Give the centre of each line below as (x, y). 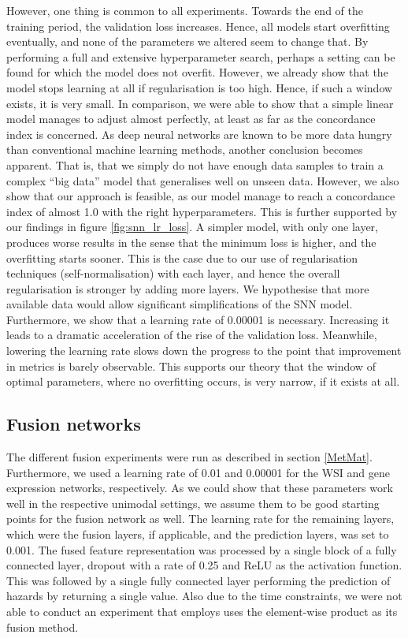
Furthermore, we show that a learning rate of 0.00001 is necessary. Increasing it (198, 319)
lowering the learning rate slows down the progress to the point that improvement (204, 351)
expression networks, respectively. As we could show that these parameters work (200, 488)
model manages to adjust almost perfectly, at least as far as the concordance (191, 119)
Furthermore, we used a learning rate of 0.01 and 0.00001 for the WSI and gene (198, 472)
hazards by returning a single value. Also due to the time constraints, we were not (204, 596)
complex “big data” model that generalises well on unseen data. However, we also (203, 180)
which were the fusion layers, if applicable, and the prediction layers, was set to (198, 534)
